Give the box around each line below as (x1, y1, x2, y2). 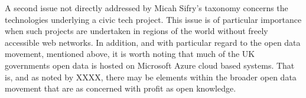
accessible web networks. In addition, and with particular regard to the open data (5, 36, 301, 48)
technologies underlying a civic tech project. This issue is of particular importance (5, 13, 302, 25)
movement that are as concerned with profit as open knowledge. (5, 82, 236, 94)
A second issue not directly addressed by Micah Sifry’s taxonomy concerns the (5, 2, 288, 13)
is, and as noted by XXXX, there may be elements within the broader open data (5, 70, 297, 83)
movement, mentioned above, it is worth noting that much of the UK (5, 48, 255, 60)
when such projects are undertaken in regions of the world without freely (5, 25, 268, 37)
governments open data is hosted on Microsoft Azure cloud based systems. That (5, 59, 295, 71)
